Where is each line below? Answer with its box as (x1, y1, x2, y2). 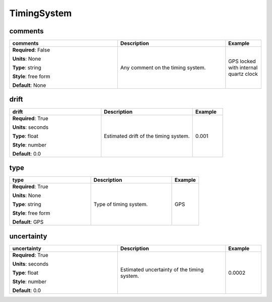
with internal (228, 64, 258, 71)
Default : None (12, 82, 46, 89)
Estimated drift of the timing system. (104, 132, 190, 139)
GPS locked (228, 58, 256, 65)
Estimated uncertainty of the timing (120, 266, 204, 273)
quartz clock (228, 71, 258, 78)
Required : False (12, 46, 50, 54)
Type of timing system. (93, 201, 148, 208)
